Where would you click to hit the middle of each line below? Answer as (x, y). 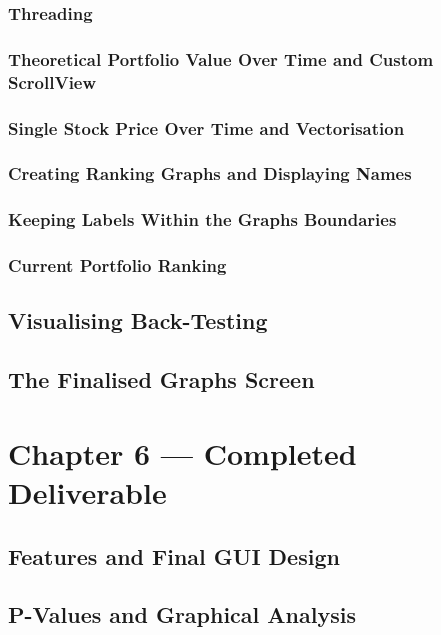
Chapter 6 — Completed (182, 452)
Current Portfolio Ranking (117, 265)
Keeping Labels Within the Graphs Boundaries (202, 219)
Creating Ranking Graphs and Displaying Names (210, 173)
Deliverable (87, 491)
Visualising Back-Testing (138, 320)
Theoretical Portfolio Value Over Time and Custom (221, 58)
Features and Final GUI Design (174, 555)
